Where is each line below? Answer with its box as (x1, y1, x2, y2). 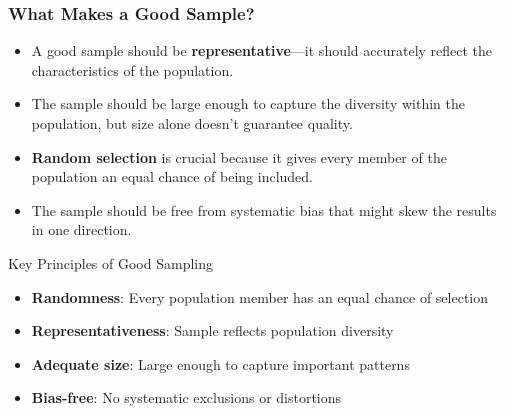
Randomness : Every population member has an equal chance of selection (31, 286, 489, 307)
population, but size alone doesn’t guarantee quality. (31, 113, 353, 133)
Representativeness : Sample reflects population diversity (31, 320, 394, 341)
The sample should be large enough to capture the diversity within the (31, 93, 465, 114)
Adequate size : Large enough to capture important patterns (31, 353, 410, 374)
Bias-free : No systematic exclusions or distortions (31, 387, 342, 408)
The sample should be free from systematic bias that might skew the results (31, 199, 497, 220)
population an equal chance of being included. (31, 166, 314, 187)
